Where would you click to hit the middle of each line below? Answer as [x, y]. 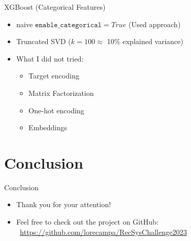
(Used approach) [155, 24]
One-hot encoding [56, 110]
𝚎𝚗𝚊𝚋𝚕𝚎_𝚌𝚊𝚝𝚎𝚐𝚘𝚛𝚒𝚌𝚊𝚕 [68, 25]
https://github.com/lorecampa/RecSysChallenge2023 [103, 232]
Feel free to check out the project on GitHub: [87, 222]
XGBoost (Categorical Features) [55, 7]
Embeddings [48, 127]
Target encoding [54, 76]
